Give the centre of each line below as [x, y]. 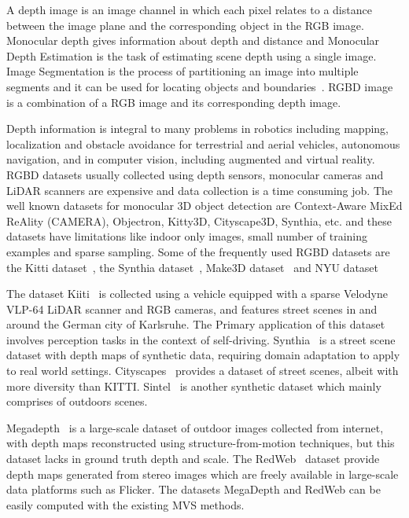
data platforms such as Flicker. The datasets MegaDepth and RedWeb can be [193, 489]
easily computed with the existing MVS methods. [125, 504]
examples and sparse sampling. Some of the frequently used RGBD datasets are [198, 251]
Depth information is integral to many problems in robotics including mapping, [197, 129]
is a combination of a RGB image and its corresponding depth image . [174, 102]
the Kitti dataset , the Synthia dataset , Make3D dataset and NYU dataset [193, 267]
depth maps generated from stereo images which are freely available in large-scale [203, 474]
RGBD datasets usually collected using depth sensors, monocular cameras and [195, 174]
